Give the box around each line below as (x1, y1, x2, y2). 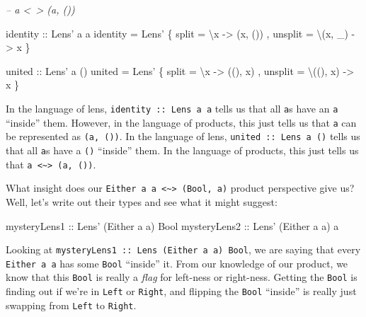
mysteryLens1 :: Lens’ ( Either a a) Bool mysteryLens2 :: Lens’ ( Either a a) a (6, 218, 339, 233)
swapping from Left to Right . (6, 297, 137, 312)
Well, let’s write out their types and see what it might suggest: (6, 194, 278, 209)
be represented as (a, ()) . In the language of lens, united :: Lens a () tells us (6, 129, 360, 144)
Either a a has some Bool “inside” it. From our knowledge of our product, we (6, 255, 348, 270)
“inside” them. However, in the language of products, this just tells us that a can (6, 115, 357, 129)
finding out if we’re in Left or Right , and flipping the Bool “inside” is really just (6, 284, 357, 299)
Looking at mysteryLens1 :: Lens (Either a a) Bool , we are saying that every (6, 242, 361, 257)
